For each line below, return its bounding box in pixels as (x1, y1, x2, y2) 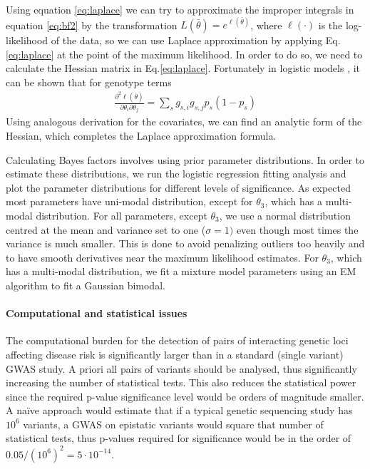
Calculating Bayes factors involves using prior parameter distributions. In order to (6, 152, 365, 167)
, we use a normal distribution (219, 207, 351, 222)
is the (318, 17, 343, 32)
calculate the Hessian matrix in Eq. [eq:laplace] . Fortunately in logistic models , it (6, 61, 361, 76)
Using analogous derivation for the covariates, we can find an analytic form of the (6, 114, 362, 129)
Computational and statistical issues (6, 306, 187, 321)
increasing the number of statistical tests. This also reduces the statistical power (6, 375, 356, 390)
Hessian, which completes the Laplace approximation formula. (6, 128, 277, 143)
